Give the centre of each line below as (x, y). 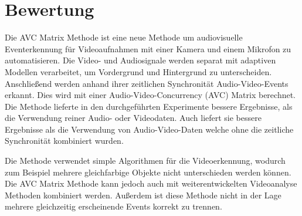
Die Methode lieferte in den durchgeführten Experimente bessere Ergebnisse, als (149, 106)
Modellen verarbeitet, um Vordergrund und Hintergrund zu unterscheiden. (138, 71)
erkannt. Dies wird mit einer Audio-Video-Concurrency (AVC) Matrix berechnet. (150, 95)
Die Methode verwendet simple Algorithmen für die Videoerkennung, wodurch (145, 161)
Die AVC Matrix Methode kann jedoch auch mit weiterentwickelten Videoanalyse (151, 183)
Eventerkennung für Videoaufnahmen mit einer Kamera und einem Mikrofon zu (148, 48)
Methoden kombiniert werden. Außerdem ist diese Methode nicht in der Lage (143, 195)
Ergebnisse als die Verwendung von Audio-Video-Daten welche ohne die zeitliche (149, 129)
